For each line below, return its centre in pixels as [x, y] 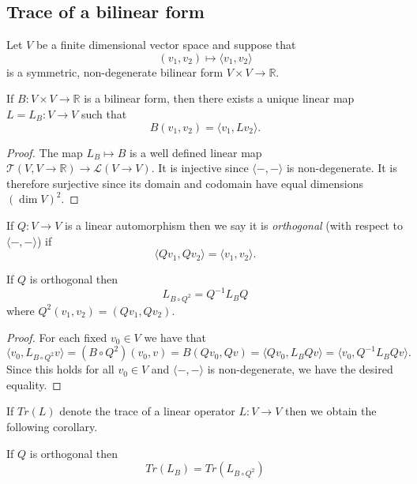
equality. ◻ [34, 384]
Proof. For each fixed [57, 337]
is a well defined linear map [195, 152]
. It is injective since [200, 168]
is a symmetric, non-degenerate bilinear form [115, 71]
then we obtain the [331, 411]
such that [104, 113]
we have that [175, 337]
